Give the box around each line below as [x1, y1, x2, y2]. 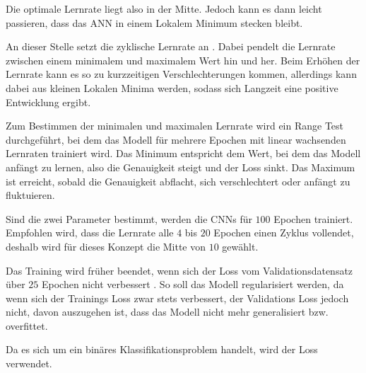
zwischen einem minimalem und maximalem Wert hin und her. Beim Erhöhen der [6, 52, 360, 67]
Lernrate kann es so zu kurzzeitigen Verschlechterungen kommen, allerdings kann [6, 67, 357, 81]
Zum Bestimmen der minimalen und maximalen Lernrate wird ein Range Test [6, 118, 344, 133]
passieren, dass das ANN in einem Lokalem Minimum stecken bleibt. [6, 15, 303, 30]
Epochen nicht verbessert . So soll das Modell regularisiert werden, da [41, 277, 344, 292]
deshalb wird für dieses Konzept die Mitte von [6, 239, 206, 253]
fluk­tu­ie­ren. [6, 188, 55, 202]
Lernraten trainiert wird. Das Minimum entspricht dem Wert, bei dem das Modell [6, 146, 361, 161]
